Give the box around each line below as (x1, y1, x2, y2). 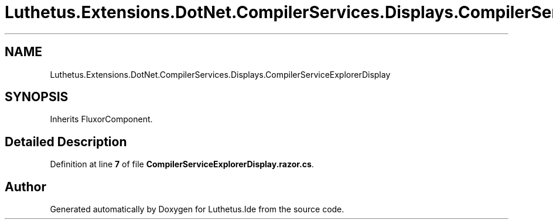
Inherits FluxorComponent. (50, 114, 153, 125)
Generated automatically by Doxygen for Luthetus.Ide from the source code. (50, 204, 344, 215)
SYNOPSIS (5, 89, 69, 105)
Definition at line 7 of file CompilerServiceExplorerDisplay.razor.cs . (50, 159, 314, 170)
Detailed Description (5, 134, 127, 149)
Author (5, 179, 46, 194)
